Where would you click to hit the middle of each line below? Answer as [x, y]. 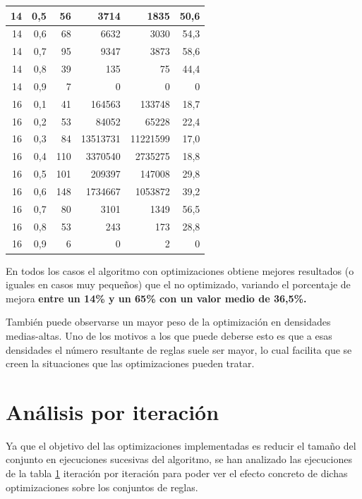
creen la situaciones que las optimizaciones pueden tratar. [130, 363]
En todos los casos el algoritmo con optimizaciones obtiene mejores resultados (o [180, 270]
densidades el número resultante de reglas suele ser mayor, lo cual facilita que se [179, 349]
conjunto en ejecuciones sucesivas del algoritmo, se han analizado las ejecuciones [179, 459]
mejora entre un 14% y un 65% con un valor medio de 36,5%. [156, 298]
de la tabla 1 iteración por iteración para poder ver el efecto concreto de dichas [177, 473]
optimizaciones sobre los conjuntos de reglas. [102, 487]
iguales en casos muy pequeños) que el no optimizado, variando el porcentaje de [178, 284]
